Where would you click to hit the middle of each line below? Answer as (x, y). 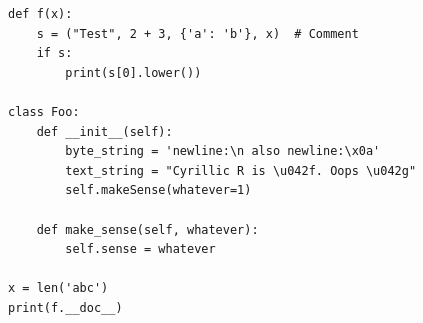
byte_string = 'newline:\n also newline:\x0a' (223, 151)
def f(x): (40, 14)
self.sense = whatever (140, 249)
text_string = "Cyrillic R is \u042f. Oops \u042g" (241, 170)
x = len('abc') (58, 288)
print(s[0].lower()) (133, 72)
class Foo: (44, 111)
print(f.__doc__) (65, 307)
